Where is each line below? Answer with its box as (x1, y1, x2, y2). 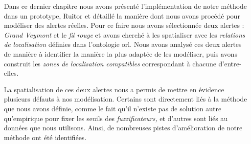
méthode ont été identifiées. (4, 132, 87, 142)
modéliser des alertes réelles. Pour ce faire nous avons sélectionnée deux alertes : (4, 20, 244, 30)
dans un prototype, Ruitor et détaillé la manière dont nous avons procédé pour (4, 10, 240, 21)
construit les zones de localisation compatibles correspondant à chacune (4, 58, 216, 68)
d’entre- (218, 58, 242, 68)
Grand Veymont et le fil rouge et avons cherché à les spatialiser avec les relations (4, 29, 245, 40)
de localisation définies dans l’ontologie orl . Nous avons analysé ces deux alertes (4, 39, 242, 49)
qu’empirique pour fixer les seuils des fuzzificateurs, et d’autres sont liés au (4, 113, 228, 123)
